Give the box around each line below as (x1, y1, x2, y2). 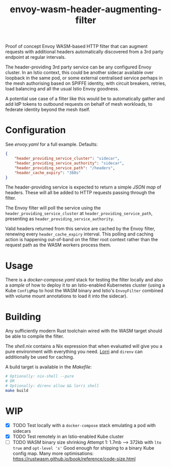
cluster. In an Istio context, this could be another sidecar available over (5, 69, 154, 76)
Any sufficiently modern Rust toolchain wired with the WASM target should (5, 328, 162, 334)
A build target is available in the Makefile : (5, 364, 92, 370)
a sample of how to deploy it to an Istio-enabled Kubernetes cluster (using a (5, 282, 165, 288)
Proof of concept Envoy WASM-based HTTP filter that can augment (5, 43, 148, 50)
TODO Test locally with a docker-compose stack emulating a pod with (12, 422, 156, 428)
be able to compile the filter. (5, 333, 64, 339)
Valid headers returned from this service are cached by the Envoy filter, (5, 226, 156, 232)
